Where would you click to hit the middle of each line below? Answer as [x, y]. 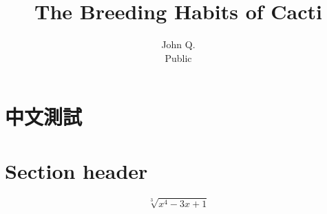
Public [178, 57]
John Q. [178, 44]
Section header [76, 170]
